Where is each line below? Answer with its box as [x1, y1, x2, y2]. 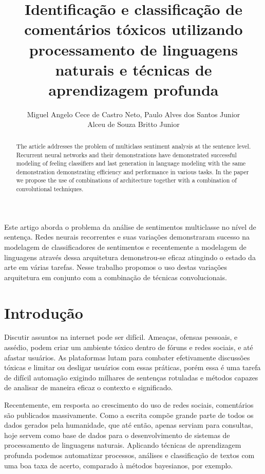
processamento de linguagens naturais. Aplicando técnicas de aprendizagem [4, 440, 241, 450]
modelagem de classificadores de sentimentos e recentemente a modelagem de [4, 241, 247, 252]
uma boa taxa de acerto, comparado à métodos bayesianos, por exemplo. [4, 460, 233, 470]
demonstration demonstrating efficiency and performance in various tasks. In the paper [16, 167, 249, 176]
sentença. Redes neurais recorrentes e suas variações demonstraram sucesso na [4, 231, 250, 242]
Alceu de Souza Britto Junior [87, 119, 180, 130]
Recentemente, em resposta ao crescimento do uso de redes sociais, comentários [4, 399, 254, 410]
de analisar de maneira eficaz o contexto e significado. [4, 382, 173, 393]
